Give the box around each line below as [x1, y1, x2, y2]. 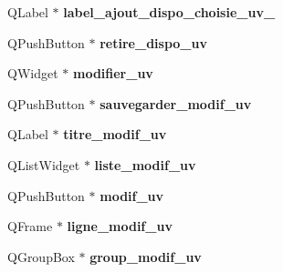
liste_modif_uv [94, 155, 196, 174]
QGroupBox [7, 247, 75, 266]
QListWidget [7, 155, 80, 174]
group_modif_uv [89, 247, 202, 266]
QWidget [7, 64, 58, 83]
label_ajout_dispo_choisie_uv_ [63, 3, 276, 21]
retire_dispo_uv [100, 33, 207, 52]
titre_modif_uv [63, 125, 167, 144]
